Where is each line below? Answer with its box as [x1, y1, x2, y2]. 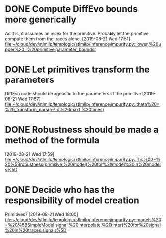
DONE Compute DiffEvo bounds [5, 3, 138, 15]
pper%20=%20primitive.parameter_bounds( [5, 46, 96, 52]
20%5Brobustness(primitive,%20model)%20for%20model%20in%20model [5, 161, 161, 167]
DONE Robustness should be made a [5, 124, 159, 135]
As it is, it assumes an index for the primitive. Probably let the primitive [5, 30, 149, 36]
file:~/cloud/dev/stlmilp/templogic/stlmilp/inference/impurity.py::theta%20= [5, 101, 160, 107]
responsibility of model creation [5, 195, 140, 206]
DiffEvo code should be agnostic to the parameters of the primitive [5, 90, 141, 96]
